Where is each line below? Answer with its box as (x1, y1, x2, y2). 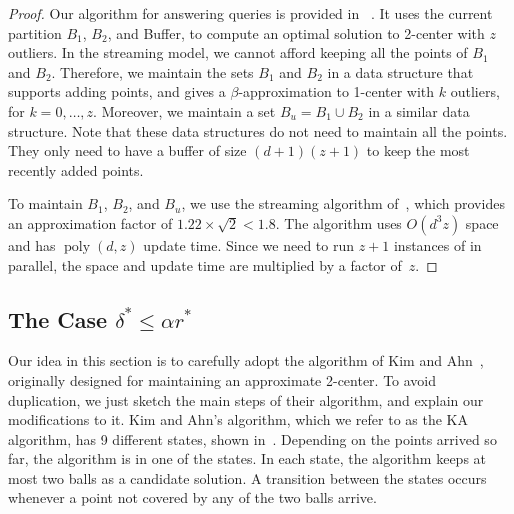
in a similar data (368, 100, 470, 121)
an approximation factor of (8, 212, 173, 233)
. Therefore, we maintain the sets (51, 61, 254, 82)
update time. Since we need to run (143, 234, 355, 255)
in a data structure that (327, 61, 474, 82)
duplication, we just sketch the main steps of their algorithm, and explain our (8, 389, 484, 410)
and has (8, 234, 56, 255)
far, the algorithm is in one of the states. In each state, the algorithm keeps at (8, 448, 487, 469)
